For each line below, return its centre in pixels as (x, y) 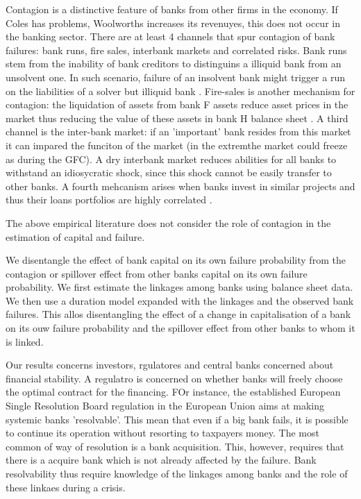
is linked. (25, 341)
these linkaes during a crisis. (66, 487)
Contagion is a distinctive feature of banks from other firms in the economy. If (172, 9)
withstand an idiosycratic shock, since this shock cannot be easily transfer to (169, 172)
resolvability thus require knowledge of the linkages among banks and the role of (177, 473)
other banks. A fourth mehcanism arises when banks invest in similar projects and (180, 186)
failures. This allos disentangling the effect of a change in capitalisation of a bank (178, 314)
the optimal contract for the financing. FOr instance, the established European (173, 392)
